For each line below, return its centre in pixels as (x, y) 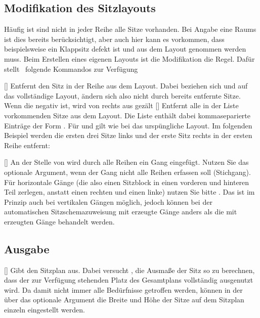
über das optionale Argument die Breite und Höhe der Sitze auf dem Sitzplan (124, 300)
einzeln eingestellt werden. (45, 310)
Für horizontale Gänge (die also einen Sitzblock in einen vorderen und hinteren (127, 182)
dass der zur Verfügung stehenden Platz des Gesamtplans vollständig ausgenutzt (129, 280)
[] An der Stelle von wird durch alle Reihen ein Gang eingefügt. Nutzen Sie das (126, 162)
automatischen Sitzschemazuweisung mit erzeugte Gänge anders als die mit (121, 212)
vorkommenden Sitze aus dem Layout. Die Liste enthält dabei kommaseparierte (127, 115)
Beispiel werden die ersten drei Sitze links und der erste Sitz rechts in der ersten (128, 135)
